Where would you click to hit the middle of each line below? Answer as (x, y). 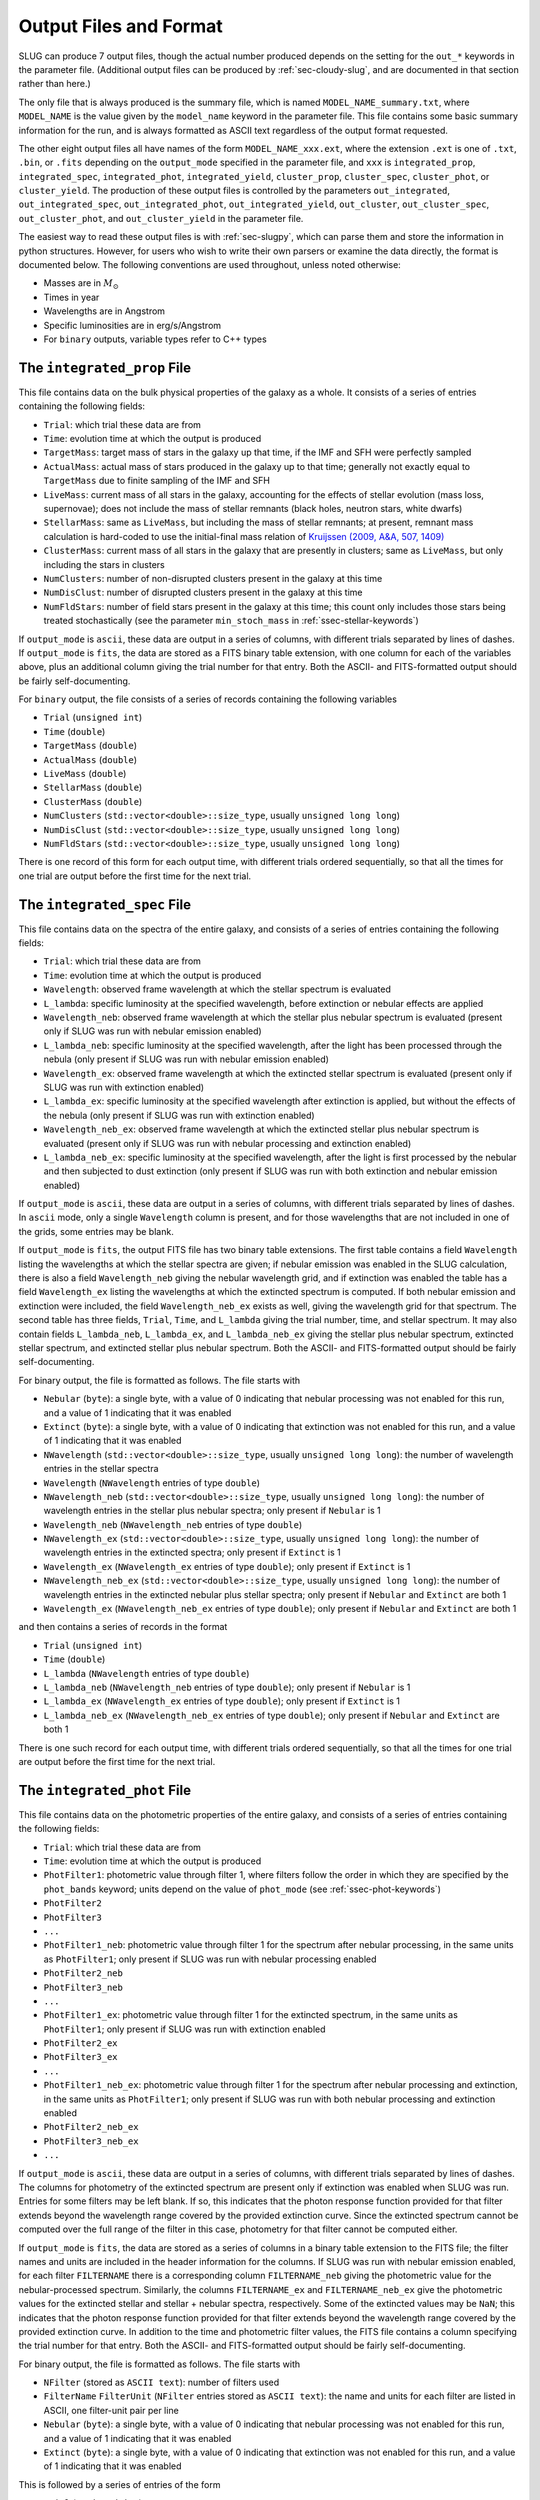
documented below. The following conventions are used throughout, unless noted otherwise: (210, 265)
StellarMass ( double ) (93, 787)
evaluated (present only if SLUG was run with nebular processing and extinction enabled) (227, 1143)
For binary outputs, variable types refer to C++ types (155, 339)
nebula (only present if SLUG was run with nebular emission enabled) (186, 1059)
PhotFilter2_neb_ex (91, 2127)
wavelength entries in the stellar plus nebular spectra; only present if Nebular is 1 (212, 1511)
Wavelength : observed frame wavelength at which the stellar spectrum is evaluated (217, 989)
